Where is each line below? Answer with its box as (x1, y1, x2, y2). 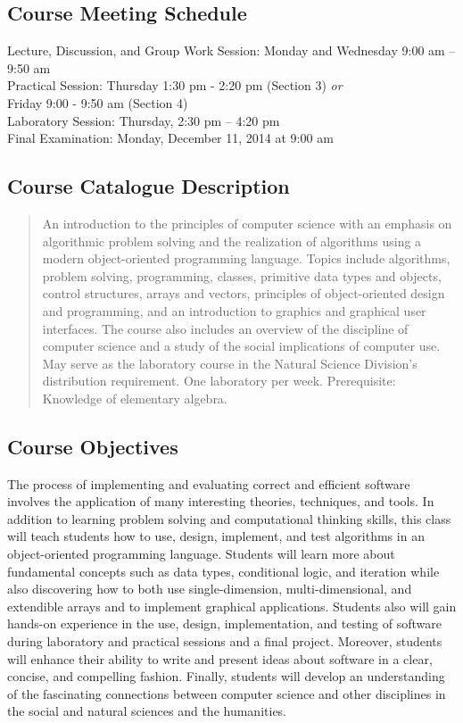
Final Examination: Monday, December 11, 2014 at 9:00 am (7, 129, 334, 147)
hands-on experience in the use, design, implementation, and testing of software (7, 614, 442, 633)
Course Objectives (7, 432, 178, 460)
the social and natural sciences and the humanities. (7, 702, 287, 720)
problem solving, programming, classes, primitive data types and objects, (42, 266, 442, 285)
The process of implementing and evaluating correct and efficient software (7, 474, 410, 493)
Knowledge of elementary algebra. (42, 388, 227, 407)
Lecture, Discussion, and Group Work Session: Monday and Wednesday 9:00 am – (7, 41, 456, 60)
